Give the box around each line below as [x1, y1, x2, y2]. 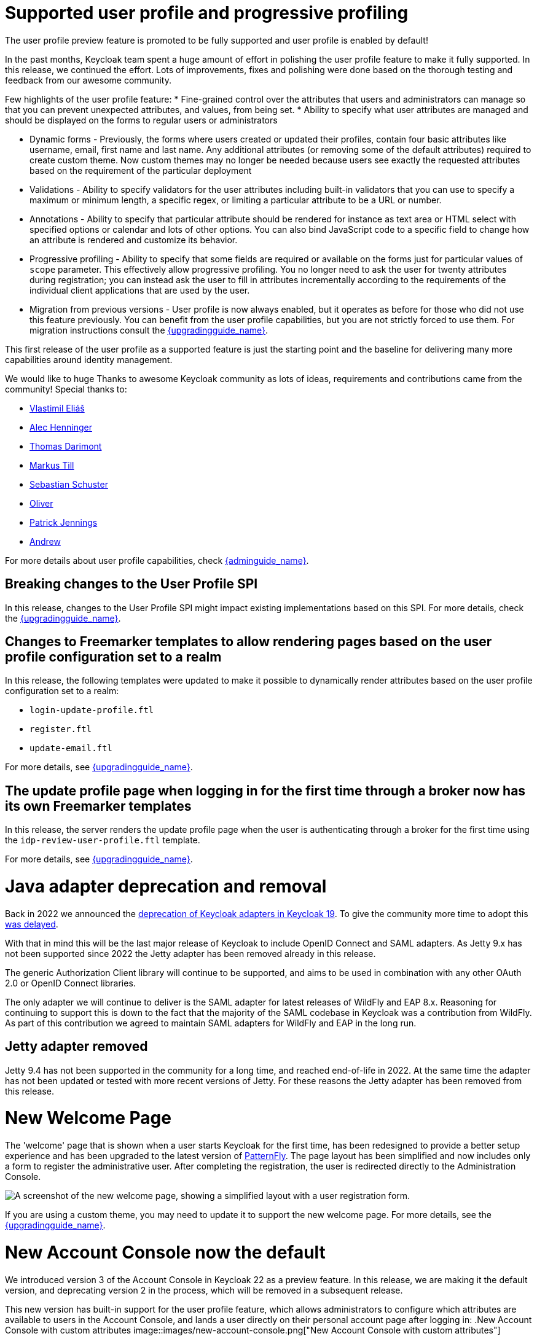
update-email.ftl [29, 743, 112, 754]
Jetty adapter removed [5, 1039, 148, 1055]
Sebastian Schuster [29, 478, 108, 490]
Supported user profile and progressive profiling [5, 2, 409, 23]
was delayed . [5, 918, 58, 929]
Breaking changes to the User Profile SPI [5, 576, 258, 592]
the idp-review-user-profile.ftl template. [5, 835, 200, 846]
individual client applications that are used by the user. [29, 284, 250, 295]
